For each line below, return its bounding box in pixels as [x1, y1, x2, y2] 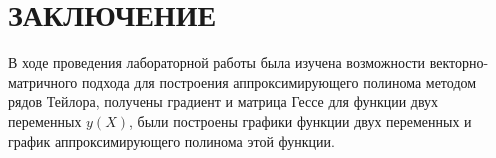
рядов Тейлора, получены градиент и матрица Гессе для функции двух [8, 91, 439, 112]
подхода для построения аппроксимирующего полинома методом [81, 71, 477, 92]
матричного [8, 71, 78, 92]
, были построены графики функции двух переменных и [128, 110, 472, 131]
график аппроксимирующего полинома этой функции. [8, 130, 335, 151]
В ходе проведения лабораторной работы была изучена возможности [8, 52, 426, 73]
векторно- [429, 52, 489, 73]
